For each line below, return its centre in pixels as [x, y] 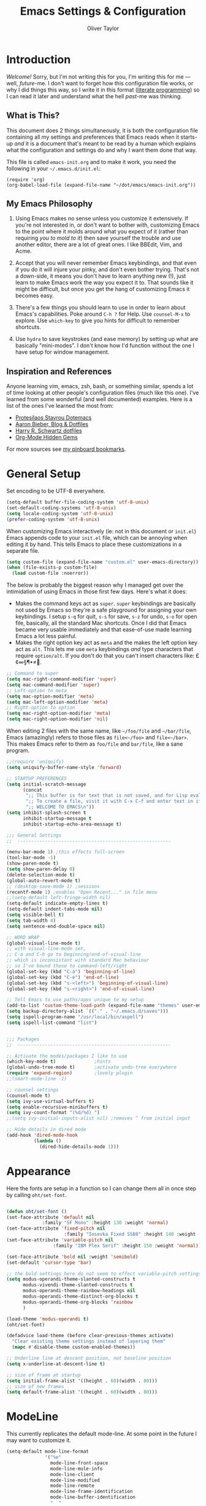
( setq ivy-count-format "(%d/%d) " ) [53, 1113]
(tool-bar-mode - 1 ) [31, 858]
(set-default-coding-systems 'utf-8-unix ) [61, 508]
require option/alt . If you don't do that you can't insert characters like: [105, 656]
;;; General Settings [34, 835]
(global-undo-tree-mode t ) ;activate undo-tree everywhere [91, 1067]
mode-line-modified [75, 1480]
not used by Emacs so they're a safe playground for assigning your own [106, 610]
